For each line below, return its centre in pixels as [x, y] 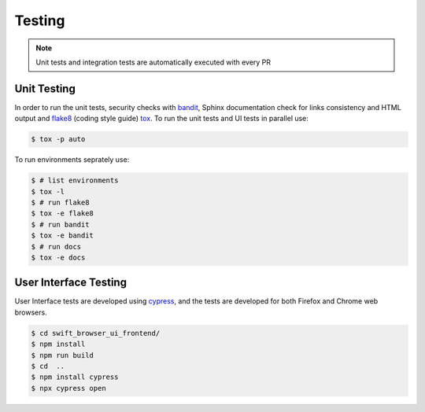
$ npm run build [63, 355]
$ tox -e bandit [63, 235]
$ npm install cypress [75, 377]
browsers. [31, 312]
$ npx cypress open [68, 388]
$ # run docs [56, 246]
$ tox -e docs [58, 257]
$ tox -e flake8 [63, 213]
